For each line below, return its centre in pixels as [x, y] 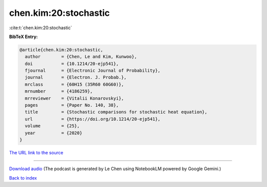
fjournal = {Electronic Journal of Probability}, [93, 71]
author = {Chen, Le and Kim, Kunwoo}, [81, 57]
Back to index [23, 178]
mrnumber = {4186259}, [59, 91]
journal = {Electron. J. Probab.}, [76, 77]
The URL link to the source [36, 152]
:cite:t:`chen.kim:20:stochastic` [41, 28]
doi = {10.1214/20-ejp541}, [72, 64]
